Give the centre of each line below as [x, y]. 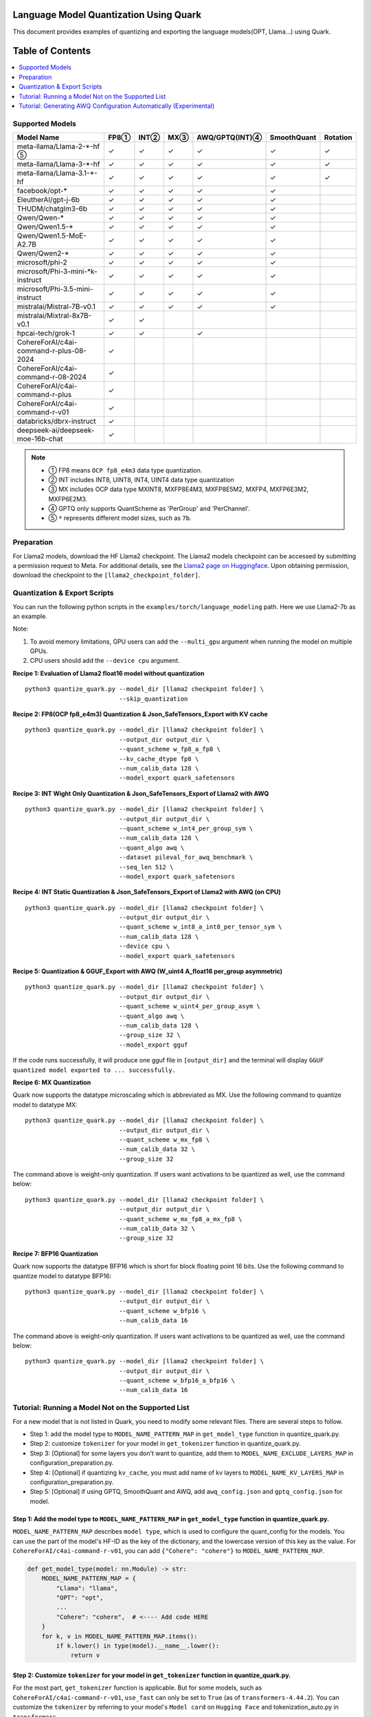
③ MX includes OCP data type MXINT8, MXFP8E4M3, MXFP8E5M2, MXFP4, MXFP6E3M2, [179, 489]
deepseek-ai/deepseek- [56, 431]
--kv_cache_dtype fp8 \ [159, 759]
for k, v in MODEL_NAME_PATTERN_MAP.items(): [120, 1636]
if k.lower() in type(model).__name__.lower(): [138, 1646]
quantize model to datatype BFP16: [62, 1276]
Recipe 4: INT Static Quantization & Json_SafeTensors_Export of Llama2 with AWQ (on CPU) [147, 892]
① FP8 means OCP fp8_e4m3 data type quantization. [125, 470]
